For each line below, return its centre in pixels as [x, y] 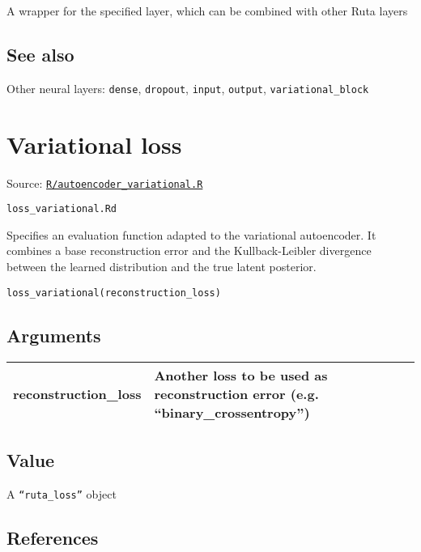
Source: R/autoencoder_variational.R [105, 183]
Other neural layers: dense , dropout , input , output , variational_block [188, 88]
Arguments [54, 335]
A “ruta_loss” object [62, 493]
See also [40, 54]
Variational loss [94, 144]
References [53, 537]
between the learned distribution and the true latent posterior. [162, 267]
